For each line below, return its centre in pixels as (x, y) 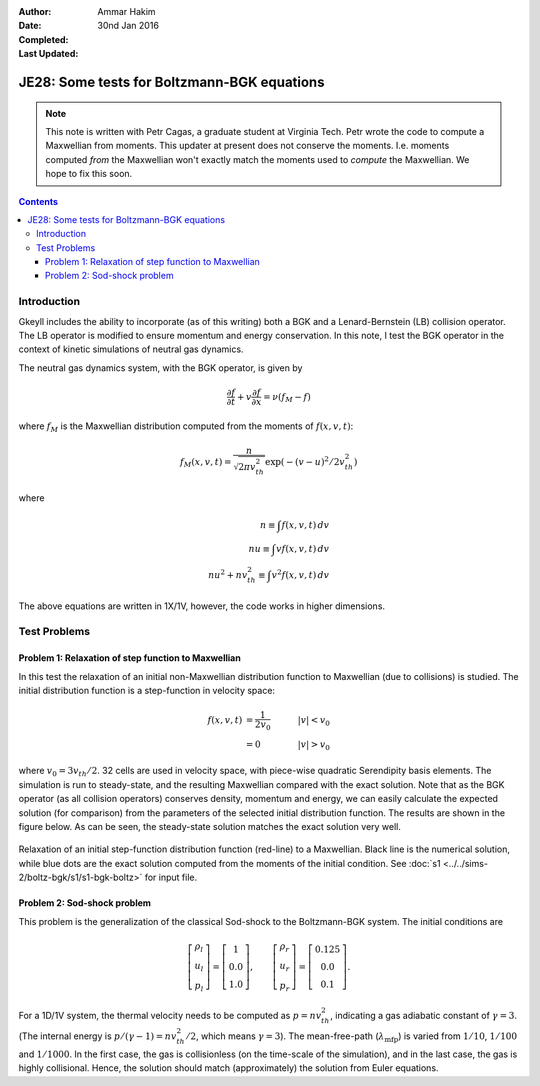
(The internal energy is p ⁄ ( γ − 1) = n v (97, 1036)
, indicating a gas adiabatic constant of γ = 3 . (424, 1015)
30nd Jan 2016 (128, 26)
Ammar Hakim (126, 11)
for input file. (171, 877)
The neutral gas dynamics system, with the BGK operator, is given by (160, 367)
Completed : (43, 39)
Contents (38, 201)
